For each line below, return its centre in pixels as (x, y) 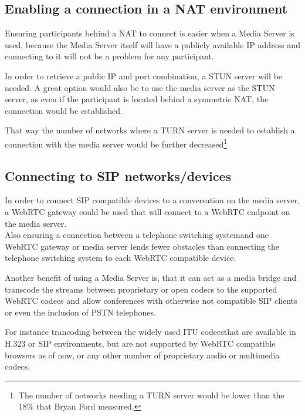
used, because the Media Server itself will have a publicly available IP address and (152, 44)
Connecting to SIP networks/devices (118, 175)
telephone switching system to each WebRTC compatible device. (121, 258)
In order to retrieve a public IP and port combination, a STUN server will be (144, 76)
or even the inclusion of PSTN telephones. (80, 312)
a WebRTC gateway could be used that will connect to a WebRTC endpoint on (148, 212)
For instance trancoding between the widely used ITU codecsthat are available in (150, 332)
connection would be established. (64, 110)
